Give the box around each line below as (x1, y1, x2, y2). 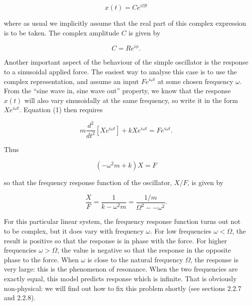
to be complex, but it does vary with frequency (4, 226, 144, 236)
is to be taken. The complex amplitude (4, 27, 119, 37)
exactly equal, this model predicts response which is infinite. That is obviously (4, 273, 237, 283)
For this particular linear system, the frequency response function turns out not (4, 216, 241, 226)
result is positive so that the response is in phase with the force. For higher (4, 235, 227, 245)
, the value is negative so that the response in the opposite (57, 245, 231, 255)
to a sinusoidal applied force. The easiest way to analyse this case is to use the (4, 66, 237, 76)
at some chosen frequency (157, 76, 234, 86)
